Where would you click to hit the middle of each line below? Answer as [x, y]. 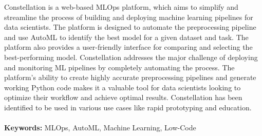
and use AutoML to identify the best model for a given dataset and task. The [126, 37]
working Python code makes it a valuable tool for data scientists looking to [123, 87]
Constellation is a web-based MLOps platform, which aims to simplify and [121, 7]
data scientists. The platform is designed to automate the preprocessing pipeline [130, 27]
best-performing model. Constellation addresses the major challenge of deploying [131, 57]
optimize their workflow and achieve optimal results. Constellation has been [123, 97]
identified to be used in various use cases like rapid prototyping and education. [128, 107]
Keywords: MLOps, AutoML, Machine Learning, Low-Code [100, 128]
